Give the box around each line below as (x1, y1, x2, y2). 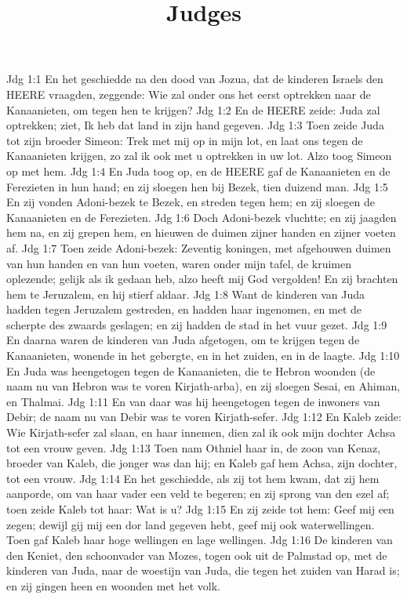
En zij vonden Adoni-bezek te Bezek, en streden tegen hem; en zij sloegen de (6, 194, 375, 210)
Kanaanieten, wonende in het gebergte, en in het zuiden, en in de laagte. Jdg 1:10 (6, 347, 400, 364)
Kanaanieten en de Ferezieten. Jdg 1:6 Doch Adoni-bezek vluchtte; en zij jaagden (6, 209, 397, 225)
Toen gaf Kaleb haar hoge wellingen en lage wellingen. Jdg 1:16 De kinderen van (6, 532, 393, 548)
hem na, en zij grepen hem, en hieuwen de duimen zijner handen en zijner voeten (6, 224, 396, 241)
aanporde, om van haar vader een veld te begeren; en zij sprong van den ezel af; (6, 485, 390, 502)
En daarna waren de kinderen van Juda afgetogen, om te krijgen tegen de (6, 332, 360, 348)
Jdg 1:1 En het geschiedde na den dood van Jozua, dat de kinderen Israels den (6, 71, 383, 87)
